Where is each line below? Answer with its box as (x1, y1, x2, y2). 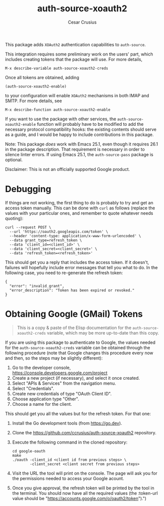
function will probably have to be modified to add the (37, 121, 144, 127)
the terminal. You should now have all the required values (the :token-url (12, 490, 158, 496)
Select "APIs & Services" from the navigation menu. (12, 380, 116, 386)
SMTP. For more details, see (5, 98, 62, 104)
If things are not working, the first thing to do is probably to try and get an (5, 199, 153, 205)
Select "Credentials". (12, 385, 54, 391)
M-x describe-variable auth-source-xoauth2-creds (5, 66, 109, 71)
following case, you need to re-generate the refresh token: (5, 270, 123, 276)
